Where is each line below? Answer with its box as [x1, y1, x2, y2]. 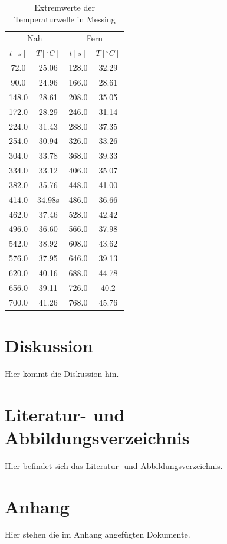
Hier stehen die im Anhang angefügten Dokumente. [5, 528, 190, 540]
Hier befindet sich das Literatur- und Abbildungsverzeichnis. [5, 459, 223, 471]
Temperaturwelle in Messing [14, 12, 116, 25]
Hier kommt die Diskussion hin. [5, 367, 119, 379]
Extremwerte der [34, 1, 95, 13]
